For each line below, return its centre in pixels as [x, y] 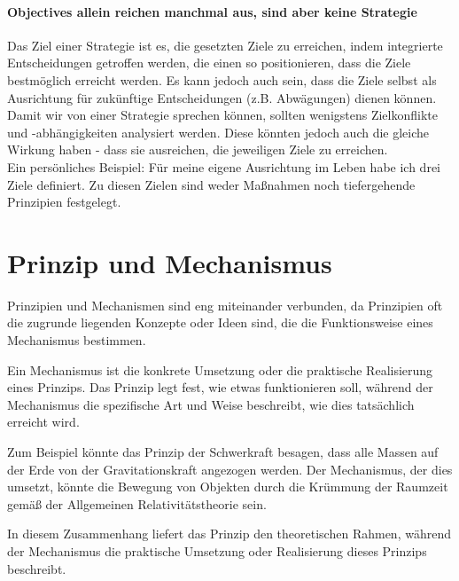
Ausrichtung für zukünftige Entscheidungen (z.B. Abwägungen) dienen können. [222, 97]
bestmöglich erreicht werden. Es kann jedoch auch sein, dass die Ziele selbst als [222, 79]
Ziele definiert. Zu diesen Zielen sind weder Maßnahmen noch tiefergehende [211, 184]
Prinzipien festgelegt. [64, 202]
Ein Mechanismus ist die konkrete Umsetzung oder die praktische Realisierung [220, 369]
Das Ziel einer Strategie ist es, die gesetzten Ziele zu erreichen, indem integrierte [225, 45]
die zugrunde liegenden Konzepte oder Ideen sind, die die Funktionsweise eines [220, 322]
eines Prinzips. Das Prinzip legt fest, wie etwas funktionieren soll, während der [220, 387]
